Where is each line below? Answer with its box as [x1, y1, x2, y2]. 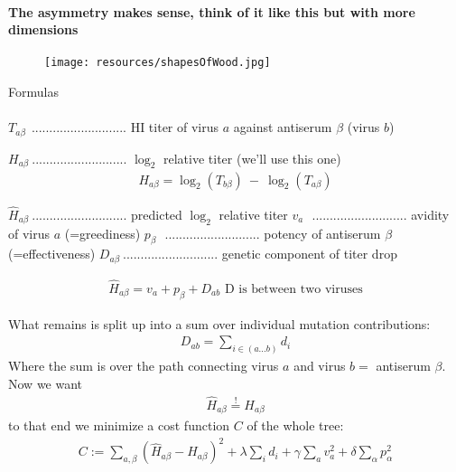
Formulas [8, 82, 59, 101]
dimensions [8, 20, 79, 39]
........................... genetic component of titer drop [123, 244, 397, 263]
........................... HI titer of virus [31, 118, 219, 137]
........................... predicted [32, 204, 182, 223]
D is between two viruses [224, 283, 363, 297]
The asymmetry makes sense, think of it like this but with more [8, 2, 415, 21]
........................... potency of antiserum [164, 223, 381, 242]
